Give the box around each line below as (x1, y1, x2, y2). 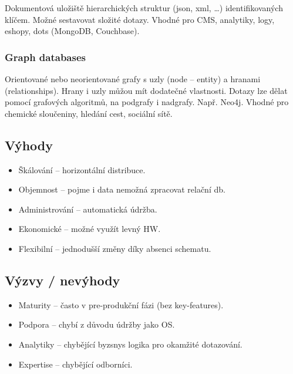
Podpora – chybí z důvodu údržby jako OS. (18, 318, 175, 331)
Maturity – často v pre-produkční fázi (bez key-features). (18, 298, 224, 311)
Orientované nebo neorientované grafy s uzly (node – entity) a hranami (5, 73, 261, 85)
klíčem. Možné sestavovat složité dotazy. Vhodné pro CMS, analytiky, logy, (5, 13, 275, 25)
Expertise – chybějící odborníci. (18, 358, 133, 370)
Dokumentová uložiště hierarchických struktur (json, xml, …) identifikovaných (5, 2, 283, 14)
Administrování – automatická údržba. (18, 203, 157, 215)
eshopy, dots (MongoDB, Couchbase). (5, 25, 140, 37)
